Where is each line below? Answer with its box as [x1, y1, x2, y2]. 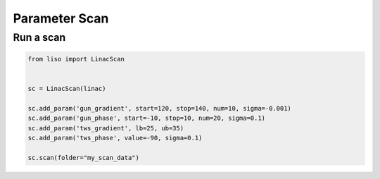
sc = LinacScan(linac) [27, 85, 106, 92]
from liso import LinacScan [27, 55, 125, 63]
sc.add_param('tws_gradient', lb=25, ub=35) [27, 124, 184, 132]
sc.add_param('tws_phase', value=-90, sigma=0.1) [27, 134, 203, 142]
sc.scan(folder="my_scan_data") [27, 154, 140, 161]
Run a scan [13, 31, 66, 44]
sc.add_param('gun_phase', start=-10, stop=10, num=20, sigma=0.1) [27, 114, 266, 123]
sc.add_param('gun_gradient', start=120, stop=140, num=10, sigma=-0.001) [27, 104, 292, 112]
